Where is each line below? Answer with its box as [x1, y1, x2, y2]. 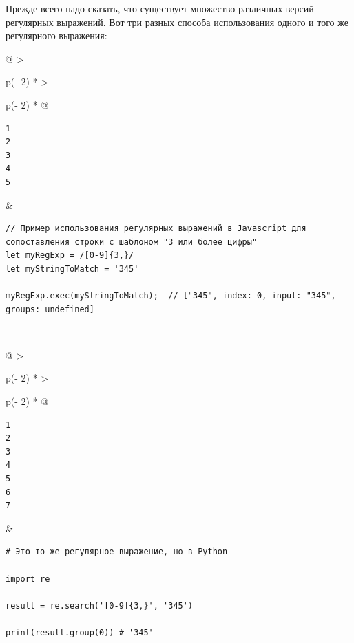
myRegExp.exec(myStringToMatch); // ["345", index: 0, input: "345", [6, 291, 336, 301]
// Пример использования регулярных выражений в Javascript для [6, 224, 306, 234]
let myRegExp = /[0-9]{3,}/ [6, 250, 134, 261]
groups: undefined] [6, 304, 94, 314]
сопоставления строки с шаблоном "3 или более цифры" [6, 237, 258, 247]
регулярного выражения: [6, 28, 107, 43]
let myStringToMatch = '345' [6, 263, 139, 274]
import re [6, 574, 50, 584]
